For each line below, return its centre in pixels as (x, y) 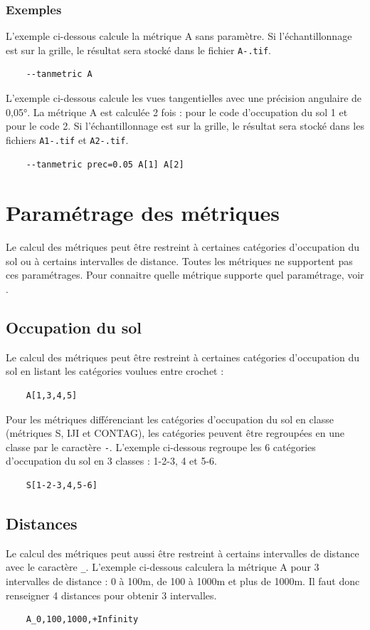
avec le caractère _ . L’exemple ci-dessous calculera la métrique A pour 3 (163, 567)
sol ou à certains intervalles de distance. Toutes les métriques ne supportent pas (179, 260)
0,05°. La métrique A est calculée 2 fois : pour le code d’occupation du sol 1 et (177, 112)
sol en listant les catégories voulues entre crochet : (115, 371)
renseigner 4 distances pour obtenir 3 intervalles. (111, 595)
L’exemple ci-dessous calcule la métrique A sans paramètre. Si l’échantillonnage (179, 36)
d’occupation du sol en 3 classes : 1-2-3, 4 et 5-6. (111, 461)
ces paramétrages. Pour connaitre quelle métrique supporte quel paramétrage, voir (185, 275)
